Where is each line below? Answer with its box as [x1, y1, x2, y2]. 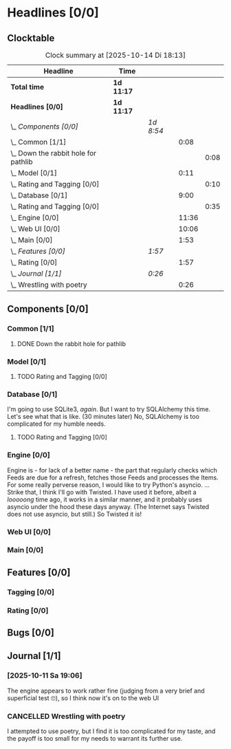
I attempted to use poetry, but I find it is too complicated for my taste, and [7, 727, 216, 735]
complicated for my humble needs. [7, 420, 106, 428]
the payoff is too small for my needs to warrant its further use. [7, 735, 183, 743]
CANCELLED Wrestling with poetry [7, 711, 126, 721]
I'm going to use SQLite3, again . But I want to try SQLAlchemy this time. [7, 405, 211, 413]
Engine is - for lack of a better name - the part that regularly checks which [7, 466, 218, 474]
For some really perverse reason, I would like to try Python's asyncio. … [7, 480, 210, 489]
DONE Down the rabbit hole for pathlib [16, 339, 126, 348]
